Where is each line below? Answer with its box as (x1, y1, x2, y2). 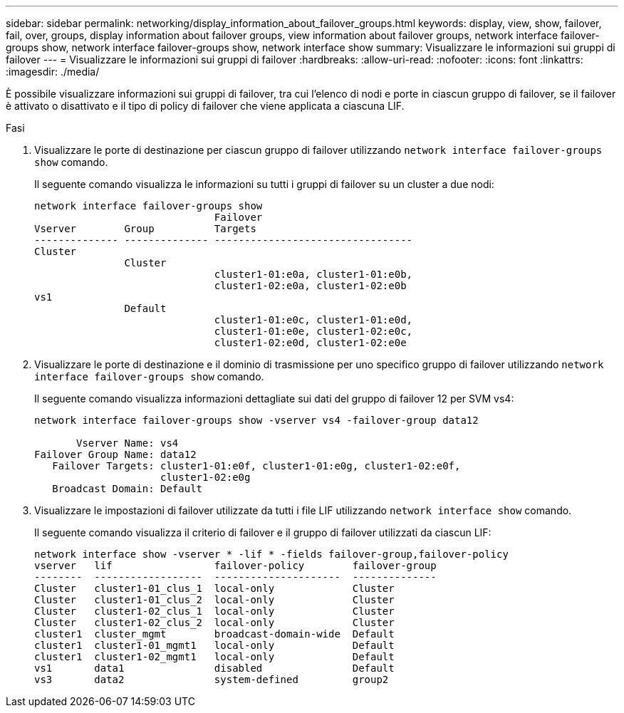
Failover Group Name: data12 (34, 449, 197, 460)
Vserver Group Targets (34, 223, 256, 234)
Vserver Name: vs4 (76, 437, 179, 449)
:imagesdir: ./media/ (6, 66, 100, 78)
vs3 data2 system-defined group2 (34, 674, 389, 685)
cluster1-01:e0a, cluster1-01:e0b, (214, 269, 413, 280)
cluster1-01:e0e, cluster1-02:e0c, (214, 326, 413, 337)
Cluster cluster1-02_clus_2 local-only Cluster (34, 617, 395, 628)
